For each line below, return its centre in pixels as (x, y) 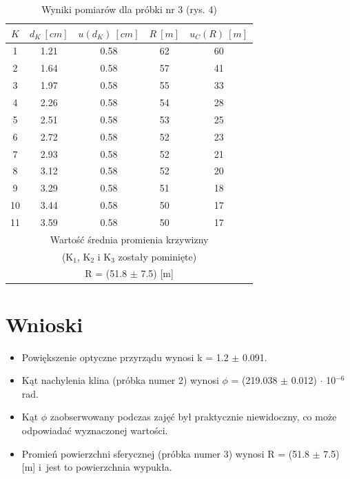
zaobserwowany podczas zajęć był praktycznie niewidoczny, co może (193, 417)
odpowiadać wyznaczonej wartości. (95, 430)
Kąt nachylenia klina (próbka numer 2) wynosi (120, 380)
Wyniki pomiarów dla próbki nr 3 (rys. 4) (129, 9)
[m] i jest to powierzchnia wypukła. (97, 467)
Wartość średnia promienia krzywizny (129, 239)
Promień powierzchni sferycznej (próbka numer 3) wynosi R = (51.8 (166, 453)
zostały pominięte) (157, 256)
